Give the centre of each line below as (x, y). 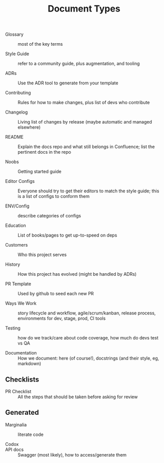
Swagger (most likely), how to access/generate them (72, 454)
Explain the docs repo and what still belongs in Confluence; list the (86, 147)
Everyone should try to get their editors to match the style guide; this (88, 191)
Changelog (16, 112)
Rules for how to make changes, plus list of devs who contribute (84, 102)
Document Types (84, 9)
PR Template (18, 284)
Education (15, 225)
